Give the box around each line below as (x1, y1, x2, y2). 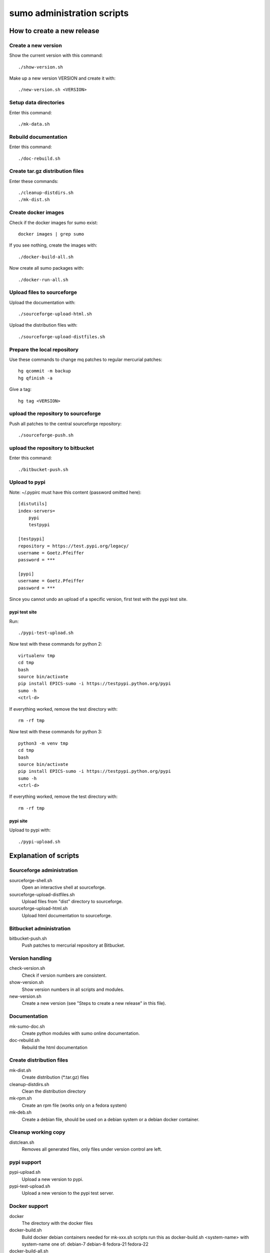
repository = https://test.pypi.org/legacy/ (18, 543, 129, 549)
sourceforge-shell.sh (9, 877, 52, 883)
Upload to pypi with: (9, 827, 51, 833)
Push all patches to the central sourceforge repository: (9, 421, 122, 427)
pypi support (9, 1158, 41, 1165)
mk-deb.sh (9, 1109, 32, 1115)
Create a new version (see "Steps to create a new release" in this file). (21, 1000, 166, 1006)
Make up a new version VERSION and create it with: (9, 75, 116, 81)
